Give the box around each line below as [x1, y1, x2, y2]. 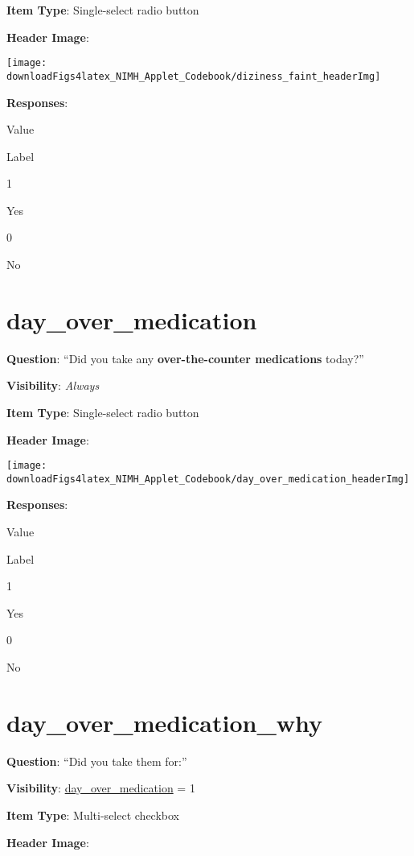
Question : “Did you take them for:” [6, 752, 187, 769]
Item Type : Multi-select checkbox [6, 806, 179, 823]
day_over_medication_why [6, 705, 323, 738]
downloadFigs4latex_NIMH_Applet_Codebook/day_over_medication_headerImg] [6, 473, 410, 485]
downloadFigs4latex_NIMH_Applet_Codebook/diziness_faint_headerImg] [6, 70, 381, 82]
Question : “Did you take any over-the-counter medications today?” [6, 349, 364, 366]
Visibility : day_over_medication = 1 [6, 779, 195, 796]
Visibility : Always [6, 377, 100, 394]
